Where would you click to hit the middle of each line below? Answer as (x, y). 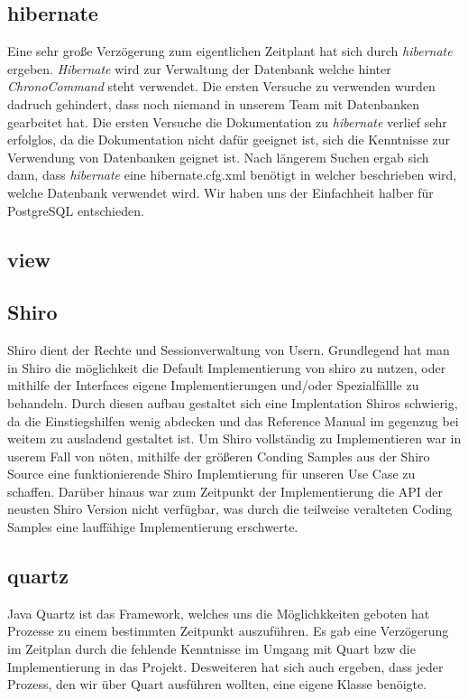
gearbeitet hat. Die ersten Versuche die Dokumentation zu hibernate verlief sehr (227, 121)
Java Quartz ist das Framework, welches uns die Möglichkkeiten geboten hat (219, 613)
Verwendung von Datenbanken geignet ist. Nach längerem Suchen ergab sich (218, 157)
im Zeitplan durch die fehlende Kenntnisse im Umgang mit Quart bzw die (211, 649)
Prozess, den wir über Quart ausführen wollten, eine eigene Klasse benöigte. (217, 684)
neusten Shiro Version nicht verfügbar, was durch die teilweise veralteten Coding (230, 509)
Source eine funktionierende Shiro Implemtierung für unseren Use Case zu (211, 474)
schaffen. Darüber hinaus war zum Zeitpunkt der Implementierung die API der (225, 491)
